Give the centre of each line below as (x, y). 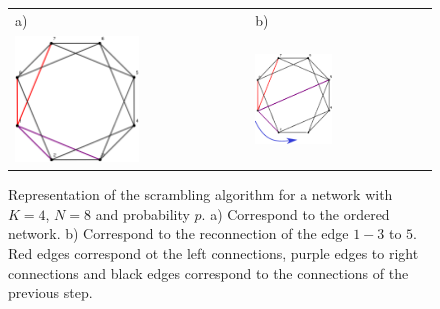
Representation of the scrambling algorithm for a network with (200, 194)
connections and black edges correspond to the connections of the (208, 272)
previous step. (50, 292)
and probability (142, 213)
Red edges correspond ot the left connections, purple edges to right (213, 252)
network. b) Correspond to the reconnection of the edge (178, 233)
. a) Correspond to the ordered (295, 213)
